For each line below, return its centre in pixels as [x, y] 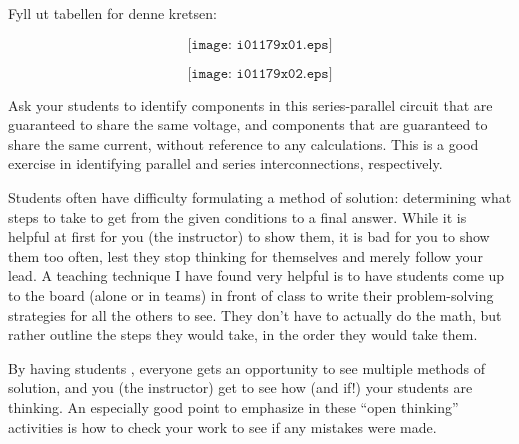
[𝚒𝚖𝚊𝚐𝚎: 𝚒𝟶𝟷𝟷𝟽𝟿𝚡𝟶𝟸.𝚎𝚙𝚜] [260, 73]
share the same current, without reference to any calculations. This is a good [243, 143]
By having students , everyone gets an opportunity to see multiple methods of [247, 367]
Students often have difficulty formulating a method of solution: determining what [260, 196]
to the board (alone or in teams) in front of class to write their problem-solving [251, 294]
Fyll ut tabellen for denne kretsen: [112, 13]
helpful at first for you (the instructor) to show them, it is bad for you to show [249, 236]
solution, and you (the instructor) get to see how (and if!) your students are [240, 387]
